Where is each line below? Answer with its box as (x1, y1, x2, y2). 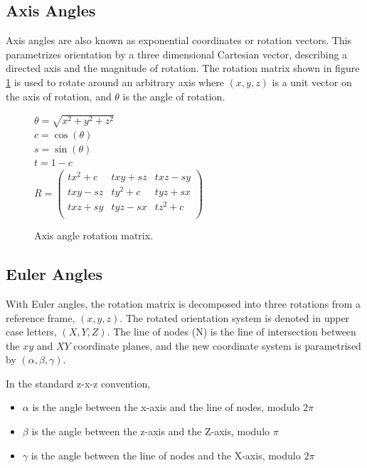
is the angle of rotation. (122, 88, 225, 103)
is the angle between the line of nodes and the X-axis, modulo (31, 447, 301, 462)
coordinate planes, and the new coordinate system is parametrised (73, 338, 361, 353)
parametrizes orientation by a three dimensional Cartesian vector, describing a (6, 46, 348, 61)
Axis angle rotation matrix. (34, 228, 154, 243)
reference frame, (6, 310, 75, 325)
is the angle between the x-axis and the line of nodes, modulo (32, 400, 300, 415)
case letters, (6, 324, 57, 339)
